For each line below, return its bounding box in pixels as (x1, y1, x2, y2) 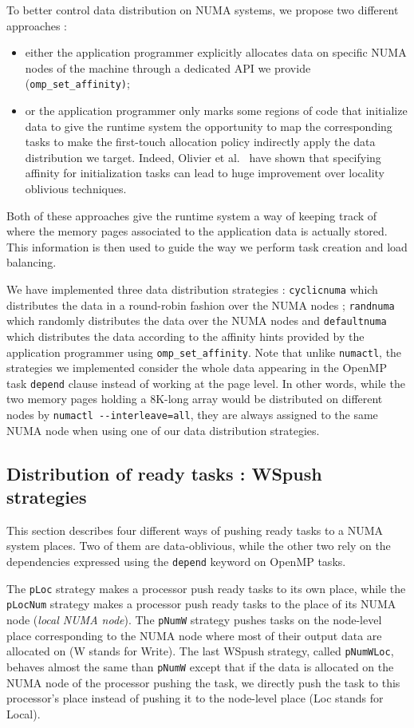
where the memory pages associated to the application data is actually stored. (6, 223, 388, 239)
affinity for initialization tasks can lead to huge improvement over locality (25, 164, 385, 181)
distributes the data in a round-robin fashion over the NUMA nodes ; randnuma (6, 296, 395, 313)
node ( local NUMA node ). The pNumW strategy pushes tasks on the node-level (6, 611, 382, 628)
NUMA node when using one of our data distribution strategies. (6, 421, 320, 438)
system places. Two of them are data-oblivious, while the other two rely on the (6, 537, 391, 554)
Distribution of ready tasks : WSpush (6, 461, 322, 485)
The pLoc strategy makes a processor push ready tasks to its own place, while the (6, 580, 406, 596)
